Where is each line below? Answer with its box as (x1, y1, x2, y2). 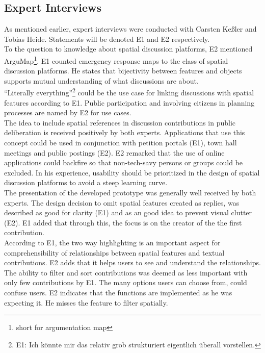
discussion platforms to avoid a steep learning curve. (4, 177, 168, 188)
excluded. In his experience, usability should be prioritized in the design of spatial (4, 167, 260, 178)
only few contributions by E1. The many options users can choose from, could (4, 277, 247, 288)
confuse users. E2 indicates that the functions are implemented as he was (4, 287, 232, 297)
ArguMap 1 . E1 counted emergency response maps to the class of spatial (4, 54, 228, 66)
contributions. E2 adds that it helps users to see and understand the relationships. (4, 257, 261, 268)
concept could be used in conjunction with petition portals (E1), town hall (4, 137, 237, 148)
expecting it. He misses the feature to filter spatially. (4, 297, 168, 308)
